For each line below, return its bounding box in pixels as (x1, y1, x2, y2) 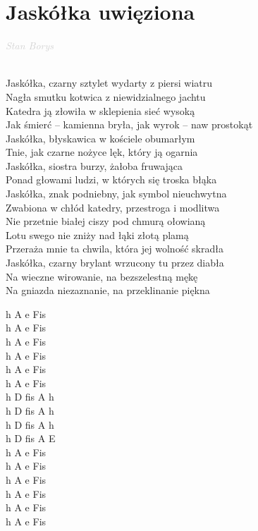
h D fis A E (6, 431, 56, 446)
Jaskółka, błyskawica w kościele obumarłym (6, 130, 195, 145)
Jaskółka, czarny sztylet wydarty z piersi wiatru (6, 75, 213, 90)
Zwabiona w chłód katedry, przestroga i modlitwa (6, 200, 220, 214)
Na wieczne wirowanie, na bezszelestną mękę (6, 269, 198, 283)
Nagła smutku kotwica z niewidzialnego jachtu (6, 89, 206, 104)
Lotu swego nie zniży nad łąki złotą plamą (6, 227, 189, 242)
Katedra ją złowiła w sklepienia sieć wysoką (6, 103, 195, 118)
